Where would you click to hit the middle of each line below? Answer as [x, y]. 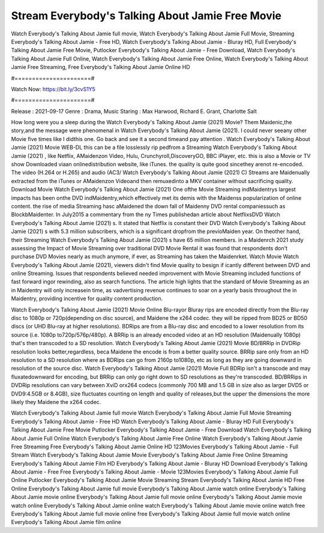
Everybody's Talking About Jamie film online [66, 522]
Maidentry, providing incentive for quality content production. [87, 299]
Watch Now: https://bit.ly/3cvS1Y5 [53, 89]
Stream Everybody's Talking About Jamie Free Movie [146, 16]
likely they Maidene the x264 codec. [56, 402]
